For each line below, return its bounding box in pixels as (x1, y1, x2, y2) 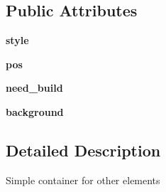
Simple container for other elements (6, 172, 160, 187)
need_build (6, 80, 63, 95)
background (6, 104, 64, 119)
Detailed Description (6, 139, 161, 161)
